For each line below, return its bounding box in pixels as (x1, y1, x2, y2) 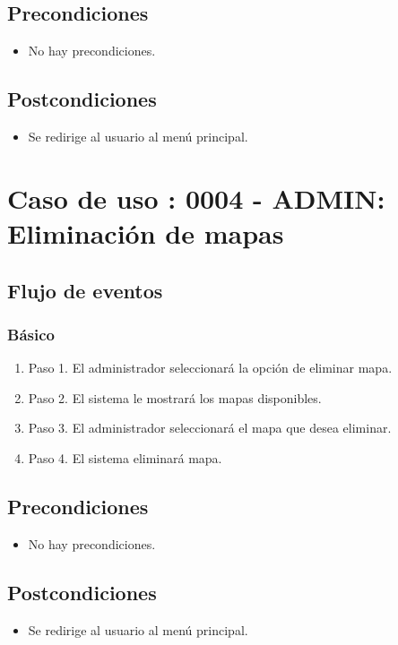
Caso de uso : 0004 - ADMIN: (7, 179, 385, 216)
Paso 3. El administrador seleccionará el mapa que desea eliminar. (28, 418, 392, 437)
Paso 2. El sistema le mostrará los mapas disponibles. (28, 388, 322, 407)
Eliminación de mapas (7, 214, 284, 251)
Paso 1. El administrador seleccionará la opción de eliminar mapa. (28, 358, 393, 377)
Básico (7, 322, 55, 345)
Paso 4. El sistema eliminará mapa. (28, 448, 222, 467)
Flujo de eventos (7, 276, 163, 304)
